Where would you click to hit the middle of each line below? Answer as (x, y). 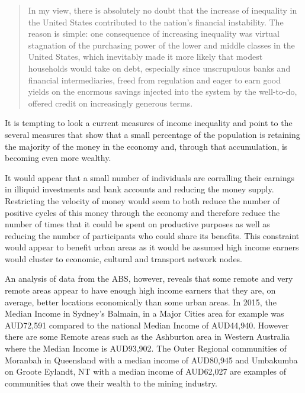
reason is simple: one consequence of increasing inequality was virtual (154, 33)
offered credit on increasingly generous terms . (110, 103)
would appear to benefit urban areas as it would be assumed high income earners (152, 247)
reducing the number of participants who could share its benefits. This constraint (152, 235)
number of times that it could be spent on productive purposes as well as (137, 224)
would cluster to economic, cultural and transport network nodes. (124, 258)
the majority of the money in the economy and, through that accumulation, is (146, 146)
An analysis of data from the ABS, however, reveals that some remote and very (149, 278)
